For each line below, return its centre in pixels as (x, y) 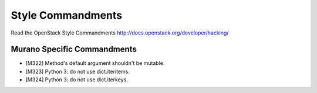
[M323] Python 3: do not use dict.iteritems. (78, 71)
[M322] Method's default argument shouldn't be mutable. (95, 63)
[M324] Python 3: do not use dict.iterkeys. (77, 80)
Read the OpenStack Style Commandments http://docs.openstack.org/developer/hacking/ (120, 33)
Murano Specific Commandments (74, 49)
